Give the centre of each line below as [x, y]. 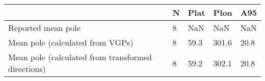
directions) [27, 69]
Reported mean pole [44, 28]
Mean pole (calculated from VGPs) [71, 42]
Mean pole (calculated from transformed [80, 57]
